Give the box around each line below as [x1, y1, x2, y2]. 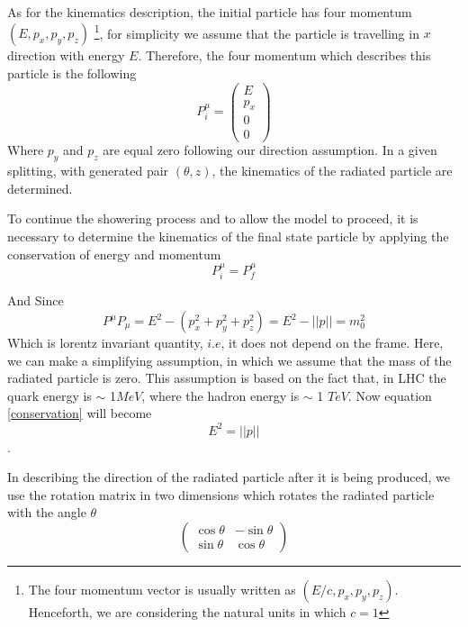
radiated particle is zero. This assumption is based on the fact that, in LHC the [7, 368, 446, 387]
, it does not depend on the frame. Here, [220, 333, 444, 352]
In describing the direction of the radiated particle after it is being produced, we [7, 468, 450, 486]
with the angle [7, 503, 86, 522]
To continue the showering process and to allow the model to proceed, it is [7, 209, 418, 228]
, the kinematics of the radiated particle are [211, 161, 453, 180]
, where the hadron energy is [141, 386, 300, 404]
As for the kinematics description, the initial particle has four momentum [7, 3, 412, 21]
